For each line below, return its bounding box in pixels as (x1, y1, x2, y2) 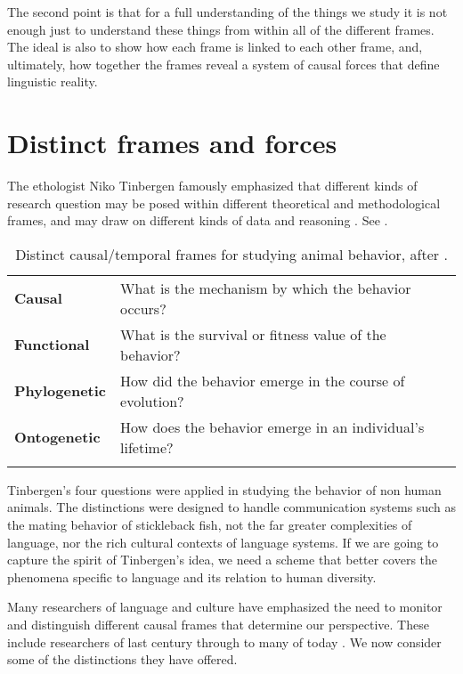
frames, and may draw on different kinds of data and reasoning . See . (7, 211, 388, 230)
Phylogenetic (14, 380, 107, 402)
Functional (14, 334, 90, 355)
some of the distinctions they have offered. (7, 650, 238, 669)
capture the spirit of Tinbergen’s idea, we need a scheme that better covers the (7, 550, 438, 569)
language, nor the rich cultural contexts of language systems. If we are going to (7, 532, 439, 551)
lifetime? (120, 436, 174, 458)
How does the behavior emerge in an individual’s (120, 416, 425, 437)
